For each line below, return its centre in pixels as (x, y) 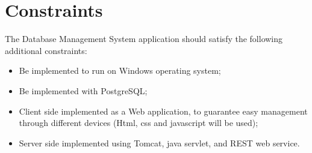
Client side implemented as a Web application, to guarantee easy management (163, 111)
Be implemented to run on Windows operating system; (120, 70)
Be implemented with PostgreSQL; (83, 90)
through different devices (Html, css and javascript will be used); (139, 123)
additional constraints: (46, 50)
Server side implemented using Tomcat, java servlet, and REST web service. (159, 142)
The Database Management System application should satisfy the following (144, 39)
